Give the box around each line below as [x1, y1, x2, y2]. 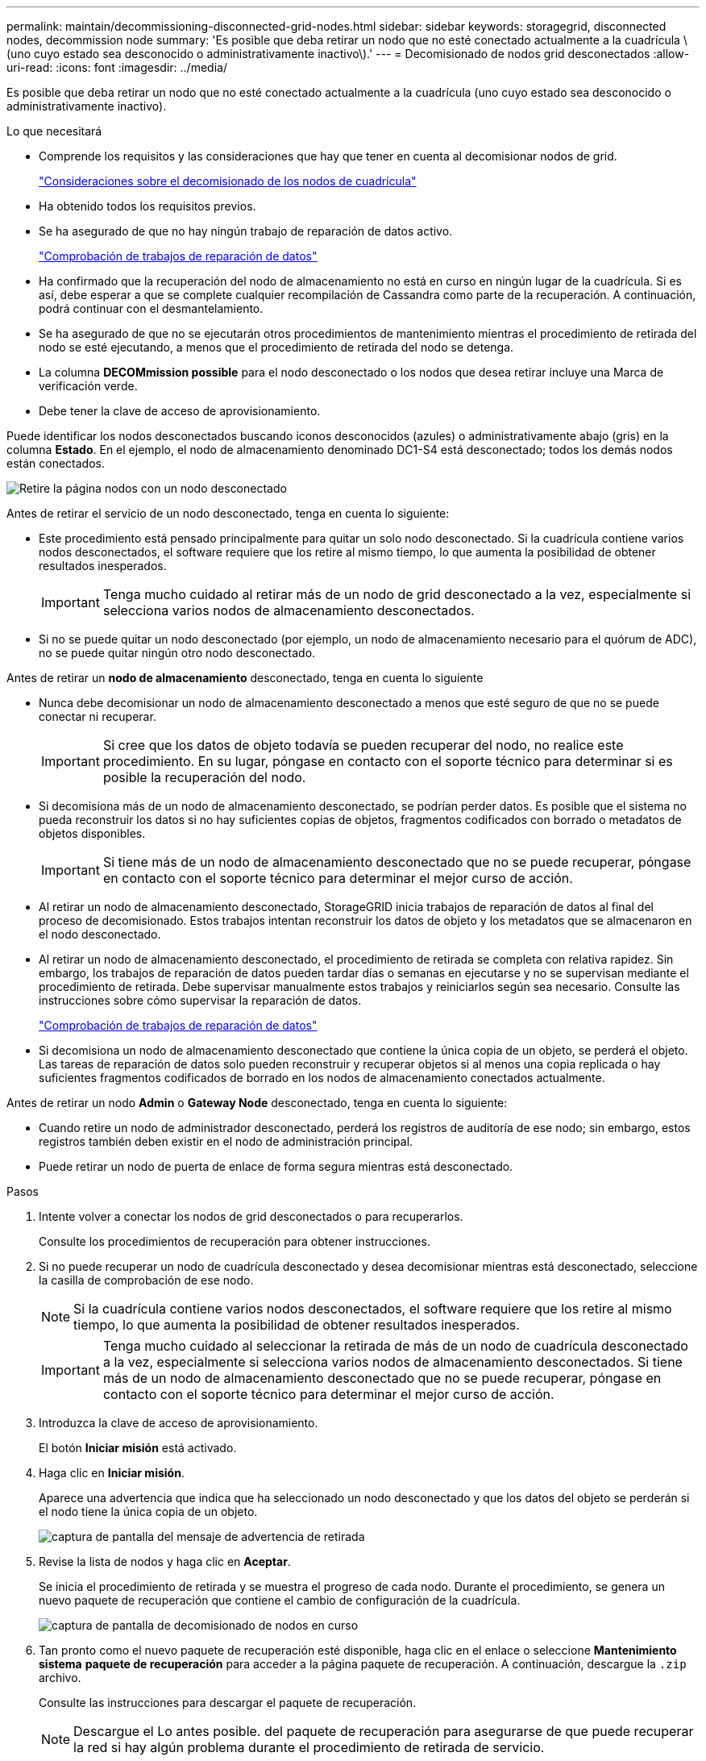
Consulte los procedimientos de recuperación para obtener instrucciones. [39, 1234, 430, 1248]
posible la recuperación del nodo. [102, 769, 306, 785]
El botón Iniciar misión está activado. [39, 1441, 237, 1455]
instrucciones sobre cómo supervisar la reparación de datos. [39, 993, 362, 1007]
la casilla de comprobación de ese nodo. [39, 1273, 254, 1287]
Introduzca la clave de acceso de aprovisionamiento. [39, 1416, 318, 1430]
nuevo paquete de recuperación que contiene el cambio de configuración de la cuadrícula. [39, 1593, 521, 1607]
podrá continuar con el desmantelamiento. [39, 302, 264, 315]
